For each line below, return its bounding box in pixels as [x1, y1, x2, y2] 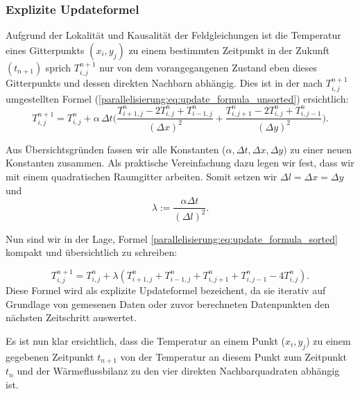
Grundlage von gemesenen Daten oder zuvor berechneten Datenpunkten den [6, 296, 330, 311]
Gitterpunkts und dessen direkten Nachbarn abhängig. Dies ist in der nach [6, 76, 323, 90]
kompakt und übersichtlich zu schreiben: [6, 245, 178, 259]
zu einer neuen [290, 142, 352, 156]
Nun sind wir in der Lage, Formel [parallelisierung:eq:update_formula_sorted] [6, 231, 338, 246]
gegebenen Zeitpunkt [6, 349, 94, 363]
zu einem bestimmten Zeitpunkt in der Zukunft [128, 42, 330, 57]
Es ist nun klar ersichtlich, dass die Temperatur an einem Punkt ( [6, 334, 286, 348]
